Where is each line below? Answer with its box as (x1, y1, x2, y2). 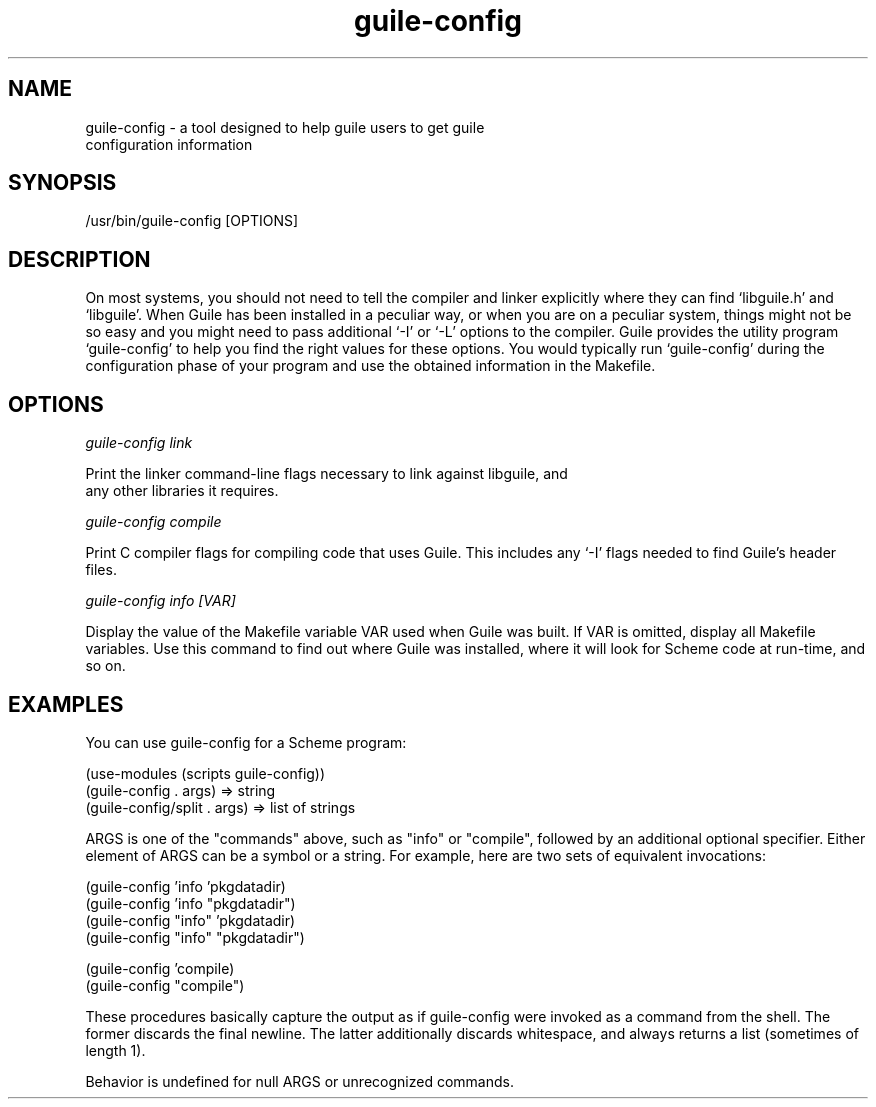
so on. (85, 657, 126, 675)
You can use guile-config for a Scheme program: (85, 733, 407, 751)
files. (85, 561, 117, 579)
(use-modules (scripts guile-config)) (85, 764, 326, 782)
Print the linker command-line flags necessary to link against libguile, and (85, 465, 568, 483)
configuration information (85, 135, 253, 153)
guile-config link (85, 434, 193, 452)
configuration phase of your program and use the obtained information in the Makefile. (85, 357, 656, 375)
